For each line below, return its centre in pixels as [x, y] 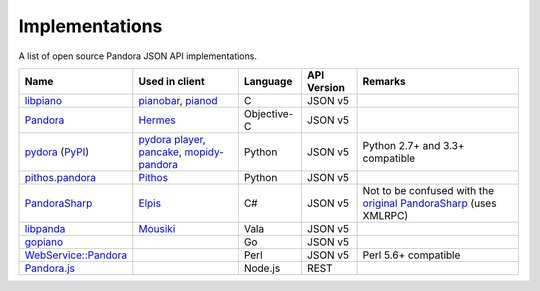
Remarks [384, 81]
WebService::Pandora [76, 255]
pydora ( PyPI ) [57, 152]
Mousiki [157, 228]
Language [268, 81]
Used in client [171, 81]
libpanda [45, 228]
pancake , [160, 152]
